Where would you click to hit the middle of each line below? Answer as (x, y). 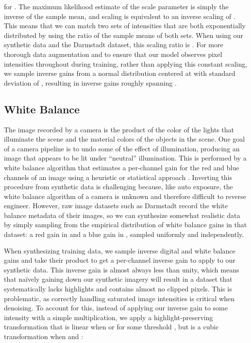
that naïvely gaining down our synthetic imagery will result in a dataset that (118, 279)
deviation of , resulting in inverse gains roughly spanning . (90, 82)
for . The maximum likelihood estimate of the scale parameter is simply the (116, 6)
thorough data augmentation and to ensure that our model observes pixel (113, 54)
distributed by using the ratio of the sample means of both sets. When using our (124, 35)
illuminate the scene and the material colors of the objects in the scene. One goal (125, 139)
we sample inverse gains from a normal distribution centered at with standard (120, 73)
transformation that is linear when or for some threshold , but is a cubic (111, 327)
